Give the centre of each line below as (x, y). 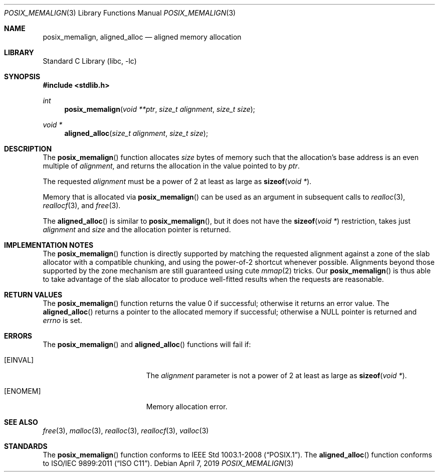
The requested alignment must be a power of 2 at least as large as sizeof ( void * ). (177, 181)
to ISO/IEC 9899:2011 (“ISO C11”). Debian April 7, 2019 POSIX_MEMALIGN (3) (168, 463)
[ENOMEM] (23, 391)
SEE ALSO (21, 422)
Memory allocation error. (187, 407)
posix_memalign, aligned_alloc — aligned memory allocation (142, 37)
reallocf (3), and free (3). (82, 205)
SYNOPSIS (22, 76)
